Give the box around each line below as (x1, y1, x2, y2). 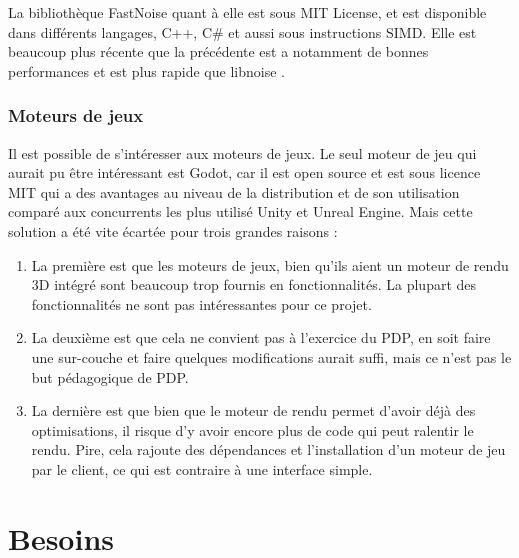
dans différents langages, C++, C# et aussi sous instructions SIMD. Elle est (8, 21, 477, 42)
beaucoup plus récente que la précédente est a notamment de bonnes (8, 41, 429, 62)
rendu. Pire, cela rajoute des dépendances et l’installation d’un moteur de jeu (31, 439, 506, 460)
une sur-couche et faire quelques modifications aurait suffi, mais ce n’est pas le (31, 346, 512, 367)
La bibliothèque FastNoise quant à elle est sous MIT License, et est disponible (8, 2, 487, 22)
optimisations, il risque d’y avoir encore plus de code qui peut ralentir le (31, 419, 474, 440)
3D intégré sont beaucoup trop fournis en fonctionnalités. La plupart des (31, 274, 477, 295)
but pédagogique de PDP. (31, 366, 189, 387)
